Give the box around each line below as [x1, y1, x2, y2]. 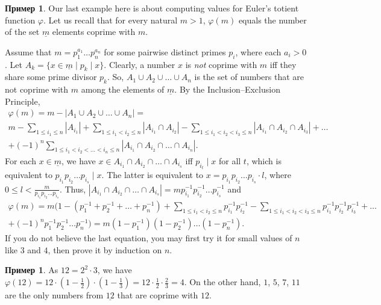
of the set [5, 25, 40, 38]
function [5, 13, 36, 26]
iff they [269, 58, 297, 70]
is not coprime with [185, 58, 257, 70]
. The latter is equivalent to [101, 168, 204, 181]
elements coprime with [52, 25, 136, 38]
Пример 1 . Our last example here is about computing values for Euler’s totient [5, 2, 299, 14]
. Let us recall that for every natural [43, 13, 178, 26]
